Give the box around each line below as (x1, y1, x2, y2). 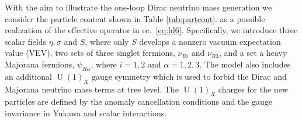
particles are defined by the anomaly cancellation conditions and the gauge (5, 95, 272, 108)
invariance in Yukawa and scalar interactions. (5, 106, 167, 119)
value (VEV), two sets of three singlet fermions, (5, 47, 175, 59)
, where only (85, 35, 129, 47)
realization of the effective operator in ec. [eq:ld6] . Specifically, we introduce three (5, 24, 298, 36)
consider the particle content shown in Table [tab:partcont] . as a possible (5, 12, 265, 24)
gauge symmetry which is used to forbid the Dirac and (91, 70, 287, 82)
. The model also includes (199, 58, 291, 70)
